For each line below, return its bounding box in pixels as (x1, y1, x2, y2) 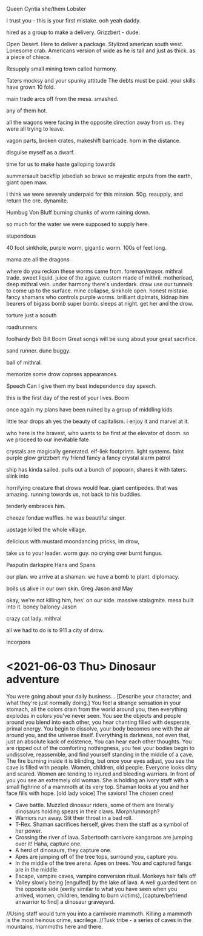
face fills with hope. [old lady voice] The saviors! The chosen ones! (6, 790, 174, 797)
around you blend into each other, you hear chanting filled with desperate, (6, 718, 191, 726)
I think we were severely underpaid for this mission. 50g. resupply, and (6, 191, 183, 198)
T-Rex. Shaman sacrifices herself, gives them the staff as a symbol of (15, 821, 189, 828)
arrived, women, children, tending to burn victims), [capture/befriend (15, 892, 187, 899)
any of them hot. (6, 107, 47, 114)
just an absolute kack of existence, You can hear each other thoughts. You (6, 738, 192, 745)
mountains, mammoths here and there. (6, 923, 103, 930)
